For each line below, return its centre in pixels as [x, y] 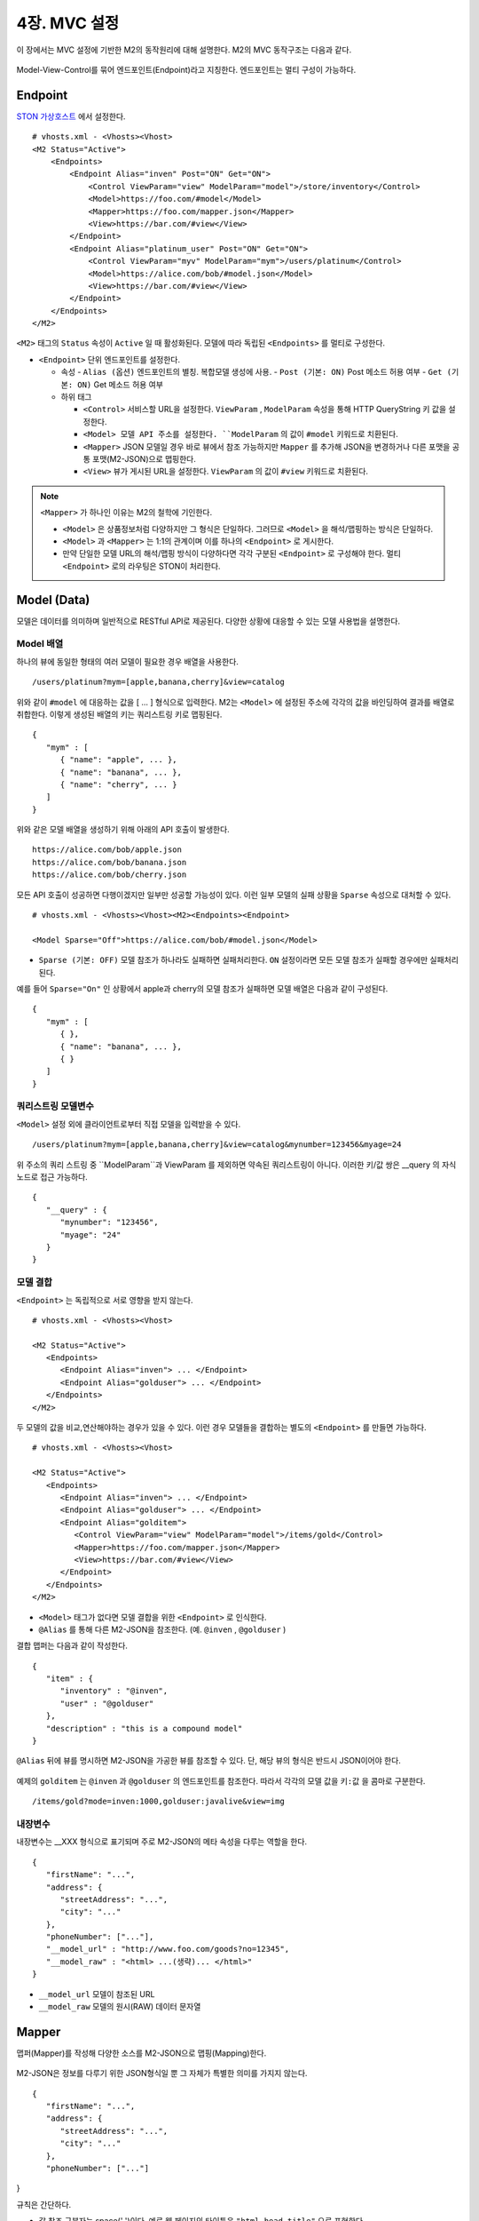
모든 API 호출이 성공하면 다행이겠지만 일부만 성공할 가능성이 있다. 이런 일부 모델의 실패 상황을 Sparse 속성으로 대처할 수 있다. [234, 895]
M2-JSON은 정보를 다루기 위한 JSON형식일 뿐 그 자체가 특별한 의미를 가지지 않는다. [162, 2074]
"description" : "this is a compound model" [144, 1728]
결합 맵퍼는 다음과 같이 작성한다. [72, 1646]
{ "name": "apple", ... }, [118, 760]
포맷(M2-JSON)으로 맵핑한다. [144, 459]
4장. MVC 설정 [68, 23]
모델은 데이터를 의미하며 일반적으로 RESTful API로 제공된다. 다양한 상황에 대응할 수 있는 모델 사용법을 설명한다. [208, 621]
